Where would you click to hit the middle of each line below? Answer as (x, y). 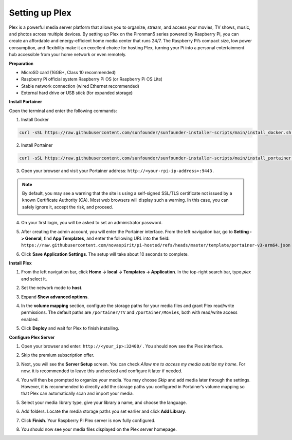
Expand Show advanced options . (55, 297)
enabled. (30, 319)
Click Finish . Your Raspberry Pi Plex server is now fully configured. (88, 420)
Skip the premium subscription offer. (58, 355)
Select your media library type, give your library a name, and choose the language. (104, 402)
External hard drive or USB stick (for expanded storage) (77, 93)
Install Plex (20, 263)
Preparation (21, 63)
